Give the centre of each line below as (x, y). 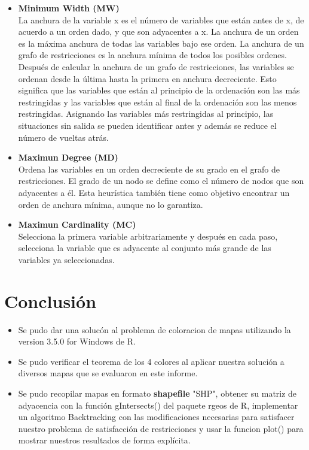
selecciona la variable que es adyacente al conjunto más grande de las (145, 248)
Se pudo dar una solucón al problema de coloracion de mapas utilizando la (154, 329)
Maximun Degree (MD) (68, 157)
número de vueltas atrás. (63, 137)
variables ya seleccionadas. (66, 259)
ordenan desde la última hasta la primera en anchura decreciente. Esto (147, 78)
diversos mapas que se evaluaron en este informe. (108, 373)
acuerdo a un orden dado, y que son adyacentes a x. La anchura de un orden (158, 31)
